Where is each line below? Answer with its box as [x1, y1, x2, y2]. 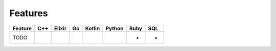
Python [105, 25, 124, 32]
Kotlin [85, 25, 100, 32]
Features [9, 8, 48, 19]
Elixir [54, 25, 67, 32]
